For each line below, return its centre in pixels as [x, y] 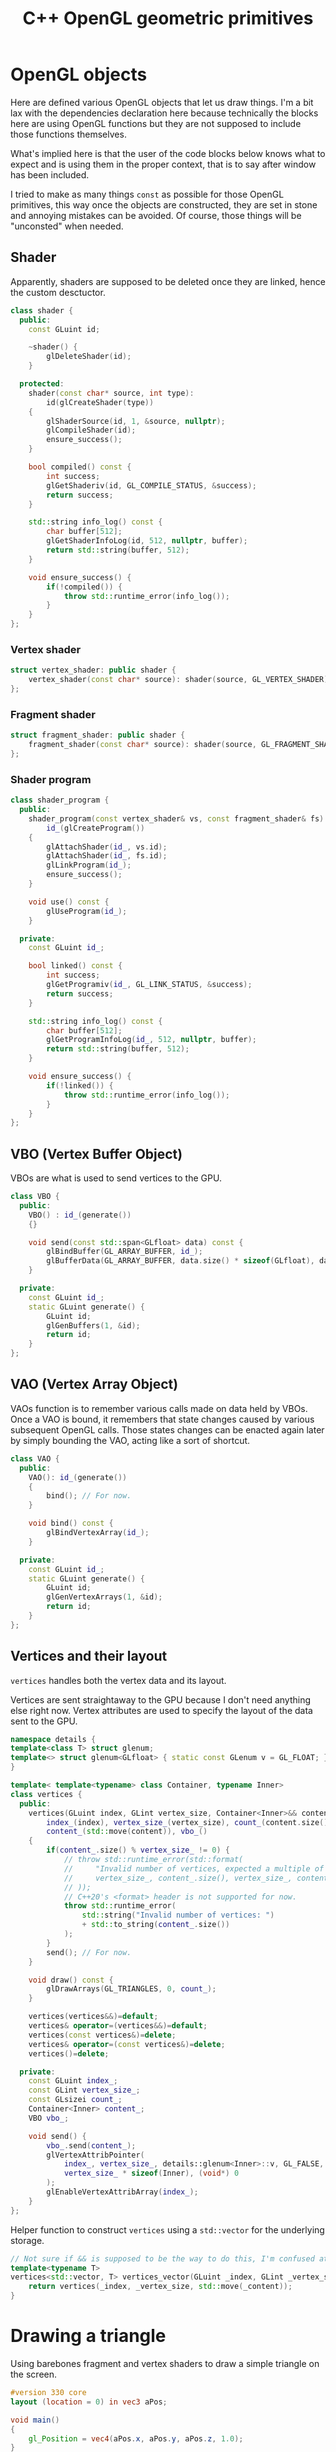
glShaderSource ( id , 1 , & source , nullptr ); [136, 421]
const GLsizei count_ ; [75, 2100]
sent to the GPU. [44, 1721]
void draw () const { [71, 1980]
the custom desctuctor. [58, 292]
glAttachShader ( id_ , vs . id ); [107, 847]
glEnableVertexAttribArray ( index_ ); [122, 2192]
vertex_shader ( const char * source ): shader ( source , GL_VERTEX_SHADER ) [178, 680]
